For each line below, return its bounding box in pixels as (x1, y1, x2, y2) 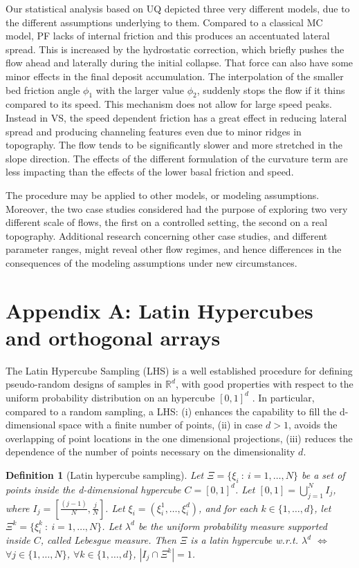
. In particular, (252, 390, 315, 404)
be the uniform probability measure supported (138, 518, 327, 533)
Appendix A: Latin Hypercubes (6, 296, 313, 324)
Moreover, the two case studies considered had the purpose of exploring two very (6, 201, 348, 216)
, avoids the (288, 417, 338, 432)
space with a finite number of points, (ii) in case (59, 417, 263, 432)
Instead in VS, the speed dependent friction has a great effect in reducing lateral (6, 110, 347, 124)
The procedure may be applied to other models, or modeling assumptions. (6, 187, 320, 202)
